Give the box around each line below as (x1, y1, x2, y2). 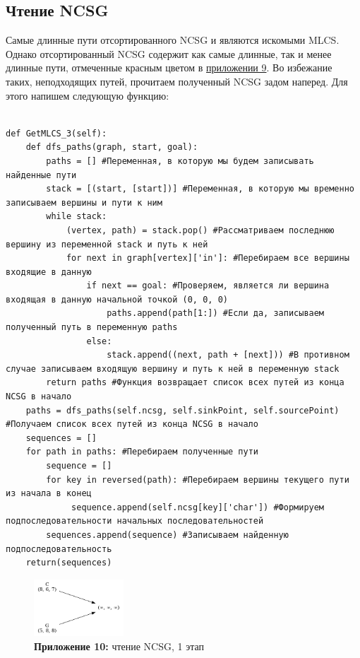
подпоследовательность (6, 544, 112, 554)
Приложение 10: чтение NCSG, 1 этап (34, 638, 205, 653)
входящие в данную (6, 266, 92, 277)
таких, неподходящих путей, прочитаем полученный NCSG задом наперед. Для (6, 74, 348, 88)
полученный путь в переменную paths (6, 322, 178, 333)
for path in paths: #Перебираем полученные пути (25, 447, 258, 457)
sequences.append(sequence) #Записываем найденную (46, 529, 289, 540)
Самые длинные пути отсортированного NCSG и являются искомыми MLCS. (6, 33, 340, 47)
